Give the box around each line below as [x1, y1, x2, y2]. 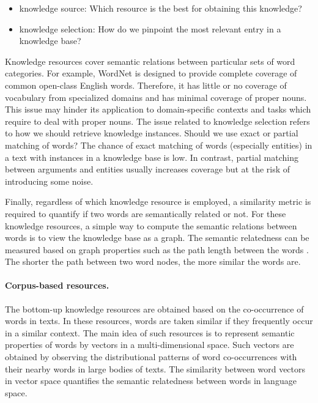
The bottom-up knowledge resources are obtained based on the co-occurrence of [5, 302, 304, 315]
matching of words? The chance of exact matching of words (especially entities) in [5, 138, 312, 151]
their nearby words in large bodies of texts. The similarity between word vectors [5, 362, 306, 375]
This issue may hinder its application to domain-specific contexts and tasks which [5, 103, 311, 116]
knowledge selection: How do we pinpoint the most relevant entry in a [19, 22, 281, 35]
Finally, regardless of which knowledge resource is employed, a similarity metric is [5, 195, 311, 208]
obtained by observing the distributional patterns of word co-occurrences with [5, 350, 297, 363]
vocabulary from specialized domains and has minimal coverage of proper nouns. [5, 91, 307, 103]
